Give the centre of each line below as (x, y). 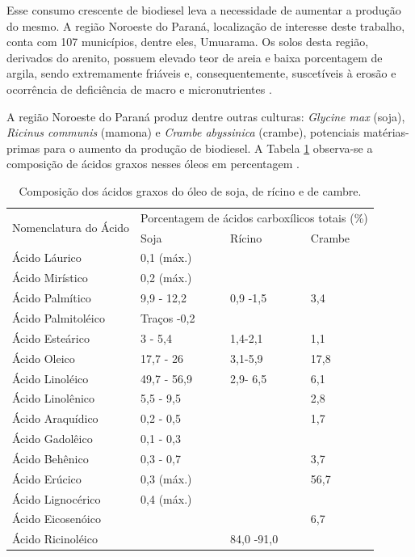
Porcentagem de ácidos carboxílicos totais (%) (254, 217)
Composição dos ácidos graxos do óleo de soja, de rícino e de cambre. (190, 190)
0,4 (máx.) (166, 498)
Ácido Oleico (44, 358)
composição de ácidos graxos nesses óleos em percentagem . (153, 164)
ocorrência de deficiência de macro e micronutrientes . (139, 89)
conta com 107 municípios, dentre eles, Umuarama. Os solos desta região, (188, 42)
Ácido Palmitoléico (59, 318)
